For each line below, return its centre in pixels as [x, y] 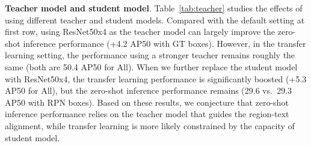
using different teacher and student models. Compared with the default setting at [155, 20]
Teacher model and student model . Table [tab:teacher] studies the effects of [154, 8]
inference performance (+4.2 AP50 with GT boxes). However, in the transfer [165, 43]
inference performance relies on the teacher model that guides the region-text [147, 114]
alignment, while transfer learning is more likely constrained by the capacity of [150, 125]
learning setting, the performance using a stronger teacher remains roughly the [150, 55]
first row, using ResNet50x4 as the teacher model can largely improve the [140, 32]
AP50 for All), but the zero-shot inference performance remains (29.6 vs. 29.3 [149, 90]
